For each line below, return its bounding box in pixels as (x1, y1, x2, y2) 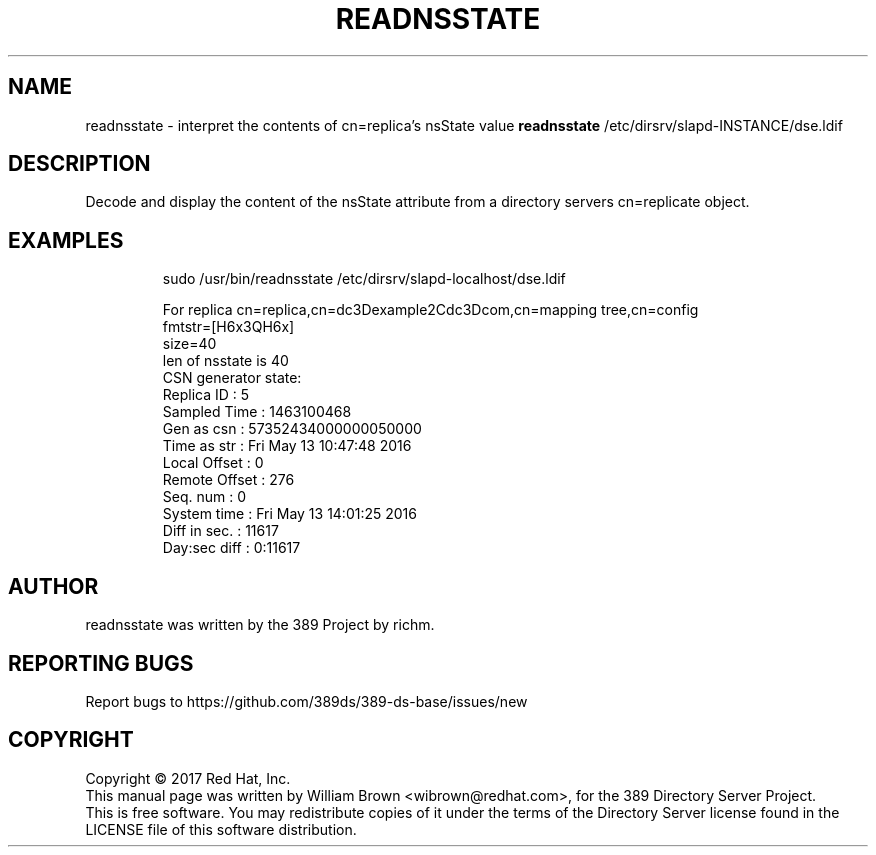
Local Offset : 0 (162, 454, 264, 472)
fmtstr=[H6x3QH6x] (162, 318, 295, 336)
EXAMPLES (8, 227, 124, 253)
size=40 (162, 335, 217, 353)
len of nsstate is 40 (162, 352, 289, 370)
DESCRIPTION (8, 151, 151, 177)
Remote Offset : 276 (162, 471, 295, 489)
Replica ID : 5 (162, 386, 250, 404)
